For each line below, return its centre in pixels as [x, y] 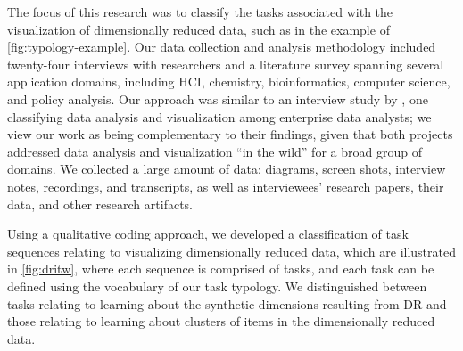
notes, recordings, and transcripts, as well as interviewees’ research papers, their [226, 186]
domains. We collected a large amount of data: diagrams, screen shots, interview [227, 169]
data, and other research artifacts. [100, 204]
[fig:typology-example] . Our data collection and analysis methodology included [222, 47]
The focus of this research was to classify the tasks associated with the [200, 12]
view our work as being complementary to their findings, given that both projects [230, 134]
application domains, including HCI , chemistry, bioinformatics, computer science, [229, 82]
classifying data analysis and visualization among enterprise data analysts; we [219, 116]
